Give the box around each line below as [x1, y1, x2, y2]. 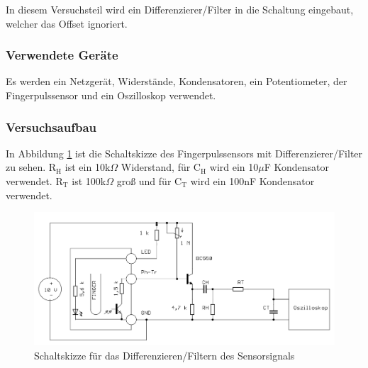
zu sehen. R [6, 160, 57, 174]
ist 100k [72, 174, 106, 188]
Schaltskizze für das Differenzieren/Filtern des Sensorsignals [34, 347, 295, 362]
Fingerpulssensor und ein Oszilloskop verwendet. [6, 88, 216, 102]
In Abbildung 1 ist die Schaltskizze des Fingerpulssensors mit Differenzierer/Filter [6, 145, 363, 160]
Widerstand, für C [121, 160, 201, 174]
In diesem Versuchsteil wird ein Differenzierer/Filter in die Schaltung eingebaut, [6, 2, 354, 16]
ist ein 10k [65, 160, 111, 174]
